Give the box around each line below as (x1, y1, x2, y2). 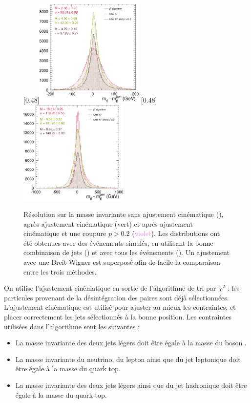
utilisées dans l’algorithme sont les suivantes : (4, 321, 140, 331)
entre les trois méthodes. (23, 266, 97, 276)
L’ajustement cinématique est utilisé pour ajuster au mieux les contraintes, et (4, 302, 236, 312)
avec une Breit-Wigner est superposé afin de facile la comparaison (23, 257, 220, 267)
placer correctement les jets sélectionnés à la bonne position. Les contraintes (4, 312, 231, 321)
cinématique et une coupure (23, 228, 106, 238)
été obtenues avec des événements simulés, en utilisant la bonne (23, 237, 213, 248)
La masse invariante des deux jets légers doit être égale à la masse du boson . (15, 338, 247, 348)
